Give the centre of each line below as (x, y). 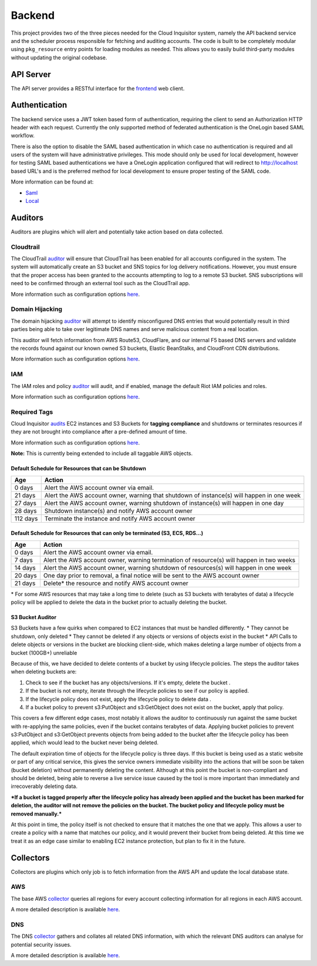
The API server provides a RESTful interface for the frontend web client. (98, 88)
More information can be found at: (52, 182)
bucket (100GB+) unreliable (44, 653)
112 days (26, 519)
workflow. (23, 136)
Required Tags (32, 412)
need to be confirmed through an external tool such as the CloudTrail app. (100, 283)
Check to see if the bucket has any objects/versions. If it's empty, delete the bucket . (128, 683)
